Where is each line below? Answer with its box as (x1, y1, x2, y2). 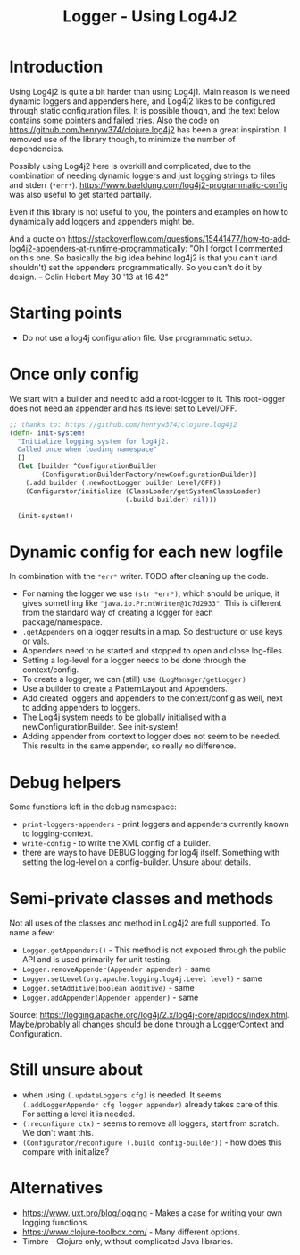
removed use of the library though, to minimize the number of (9, 133, 236, 144)
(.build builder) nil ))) (124, 495, 218, 504)
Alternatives (9, 1178, 104, 1199)
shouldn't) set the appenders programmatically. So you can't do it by (9, 261, 262, 272)
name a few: (9, 927, 55, 938)
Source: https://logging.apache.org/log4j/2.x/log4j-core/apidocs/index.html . (9, 1010, 290, 1020)
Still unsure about (9, 1060, 143, 1080)
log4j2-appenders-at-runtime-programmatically (9, 243, 186, 253)
